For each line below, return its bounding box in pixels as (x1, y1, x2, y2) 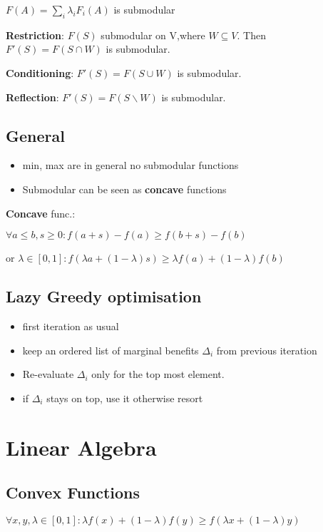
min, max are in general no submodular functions (22, 158, 239, 173)
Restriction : (6, 27, 64, 42)
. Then (237, 27, 266, 42)
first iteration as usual (22, 318, 119, 333)
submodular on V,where (101, 27, 205, 42)
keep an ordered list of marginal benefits (22, 342, 199, 357)
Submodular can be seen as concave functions (22, 181, 227, 196)
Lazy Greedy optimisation (6, 285, 202, 307)
